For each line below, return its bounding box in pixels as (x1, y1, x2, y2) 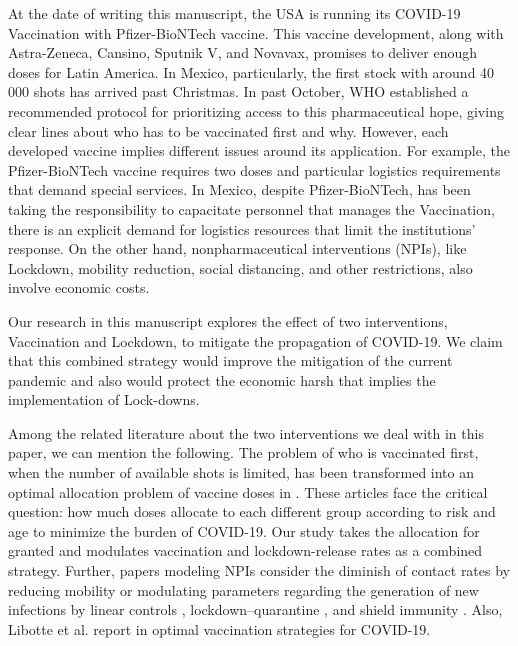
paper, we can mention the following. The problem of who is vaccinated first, (8, 442, 479, 463)
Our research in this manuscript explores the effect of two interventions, (8, 310, 448, 331)
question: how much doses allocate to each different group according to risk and (8, 501, 496, 522)
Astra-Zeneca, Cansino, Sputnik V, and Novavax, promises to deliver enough (8, 42, 478, 63)
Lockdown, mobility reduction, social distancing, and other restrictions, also (8, 257, 473, 278)
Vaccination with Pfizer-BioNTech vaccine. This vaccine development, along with (8, 22, 504, 43)
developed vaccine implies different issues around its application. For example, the (8, 140, 510, 161)
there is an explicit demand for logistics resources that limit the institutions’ (8, 218, 476, 239)
